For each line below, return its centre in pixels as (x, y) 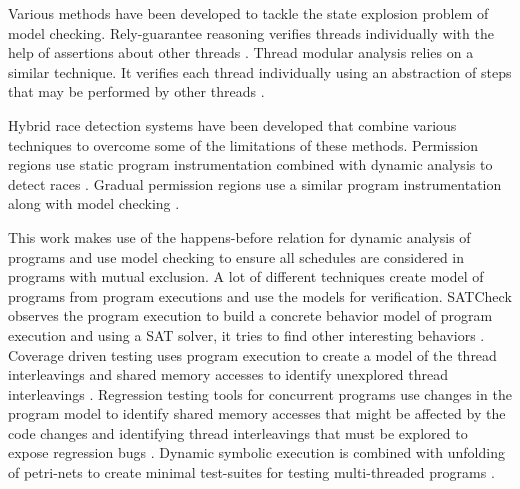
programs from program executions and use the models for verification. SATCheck (260, 295)
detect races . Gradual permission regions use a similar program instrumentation (255, 183)
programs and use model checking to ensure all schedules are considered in (236, 256)
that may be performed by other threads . (136, 91)
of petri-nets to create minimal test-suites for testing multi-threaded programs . (251, 472)
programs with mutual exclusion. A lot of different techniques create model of (246, 276)
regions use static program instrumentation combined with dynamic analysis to (250, 164)
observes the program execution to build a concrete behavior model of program (250, 315)
